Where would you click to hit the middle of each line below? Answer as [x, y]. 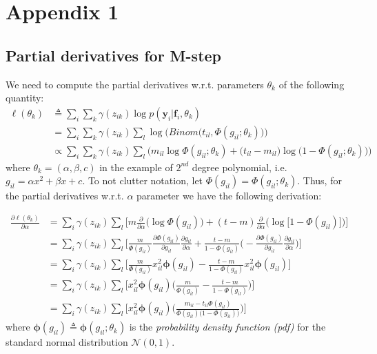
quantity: [25, 98]
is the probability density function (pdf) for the [227, 327]
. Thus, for [319, 180]
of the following [312, 84]
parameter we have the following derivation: [229, 196]
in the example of [136, 167]
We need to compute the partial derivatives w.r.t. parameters [135, 84]
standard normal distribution [67, 342]
